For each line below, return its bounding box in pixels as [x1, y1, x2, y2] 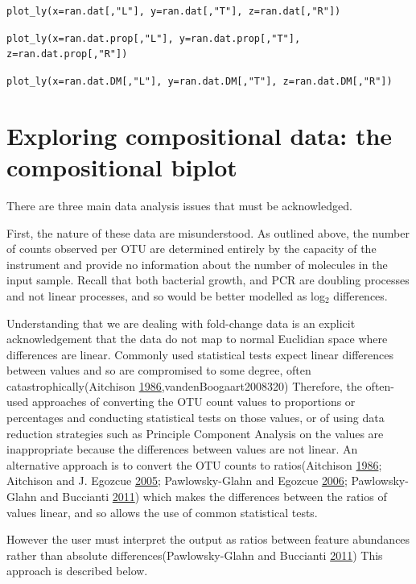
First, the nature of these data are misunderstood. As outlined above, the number [6, 224, 410, 241]
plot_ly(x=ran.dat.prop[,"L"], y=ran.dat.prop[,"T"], [6, 32, 301, 44]
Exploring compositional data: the [6, 118, 393, 151]
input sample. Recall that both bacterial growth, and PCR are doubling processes [6, 271, 410, 288]
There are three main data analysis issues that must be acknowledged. [6, 197, 352, 213]
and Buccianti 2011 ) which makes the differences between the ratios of [40, 488, 387, 505]
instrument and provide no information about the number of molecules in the [6, 255, 388, 272]
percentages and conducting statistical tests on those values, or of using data [6, 409, 385, 426]
